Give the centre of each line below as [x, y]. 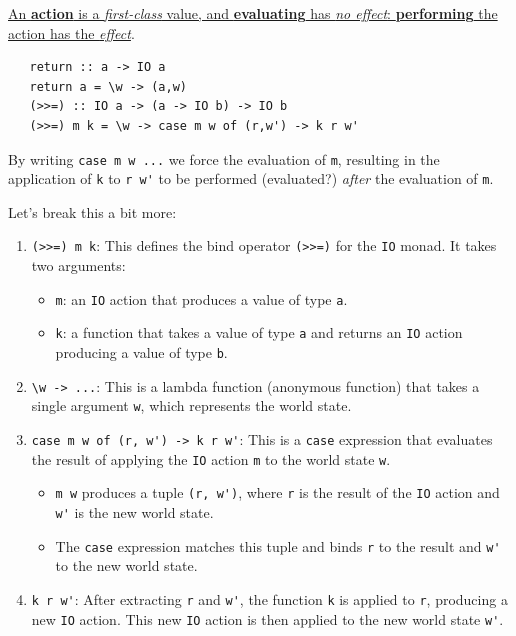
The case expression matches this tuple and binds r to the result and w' [278, 545]
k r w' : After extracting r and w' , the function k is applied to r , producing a [269, 598]
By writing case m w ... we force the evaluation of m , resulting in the [224, 158]
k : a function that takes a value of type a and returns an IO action [259, 332]
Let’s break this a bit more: [92, 211]
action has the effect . [71, 32]
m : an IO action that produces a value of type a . [201, 298]
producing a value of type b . [141, 352]
